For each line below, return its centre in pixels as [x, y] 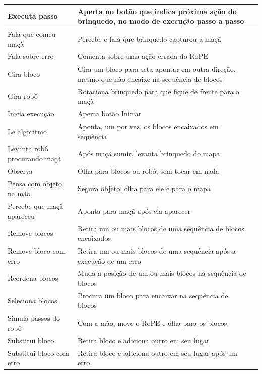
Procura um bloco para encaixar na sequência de [153, 295]
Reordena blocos [33, 278]
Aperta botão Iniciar [110, 114]
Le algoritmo [27, 131]
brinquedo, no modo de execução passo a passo [161, 21]
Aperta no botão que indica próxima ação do [157, 11]
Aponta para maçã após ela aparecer [134, 210]
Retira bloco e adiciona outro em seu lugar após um [158, 353]
